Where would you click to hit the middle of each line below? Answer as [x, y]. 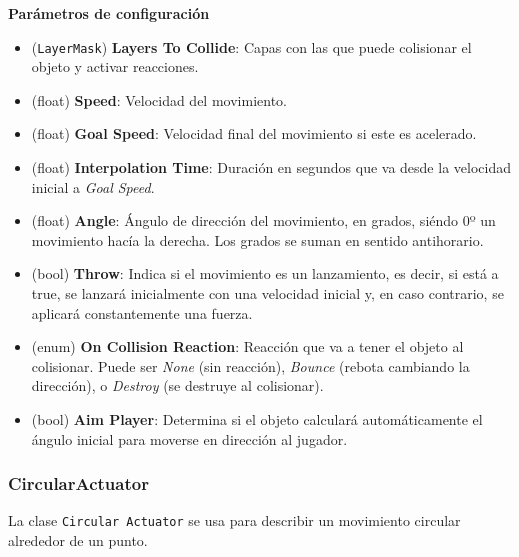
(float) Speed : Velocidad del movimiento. [159, 99]
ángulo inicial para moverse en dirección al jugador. [189, 438]
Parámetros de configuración [109, 13]
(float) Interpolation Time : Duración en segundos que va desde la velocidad [271, 167]
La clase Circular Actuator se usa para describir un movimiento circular [234, 520]
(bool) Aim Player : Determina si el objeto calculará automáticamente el [257, 418]
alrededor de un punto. [78, 540]
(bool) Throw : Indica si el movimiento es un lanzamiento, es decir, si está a [265, 273]
